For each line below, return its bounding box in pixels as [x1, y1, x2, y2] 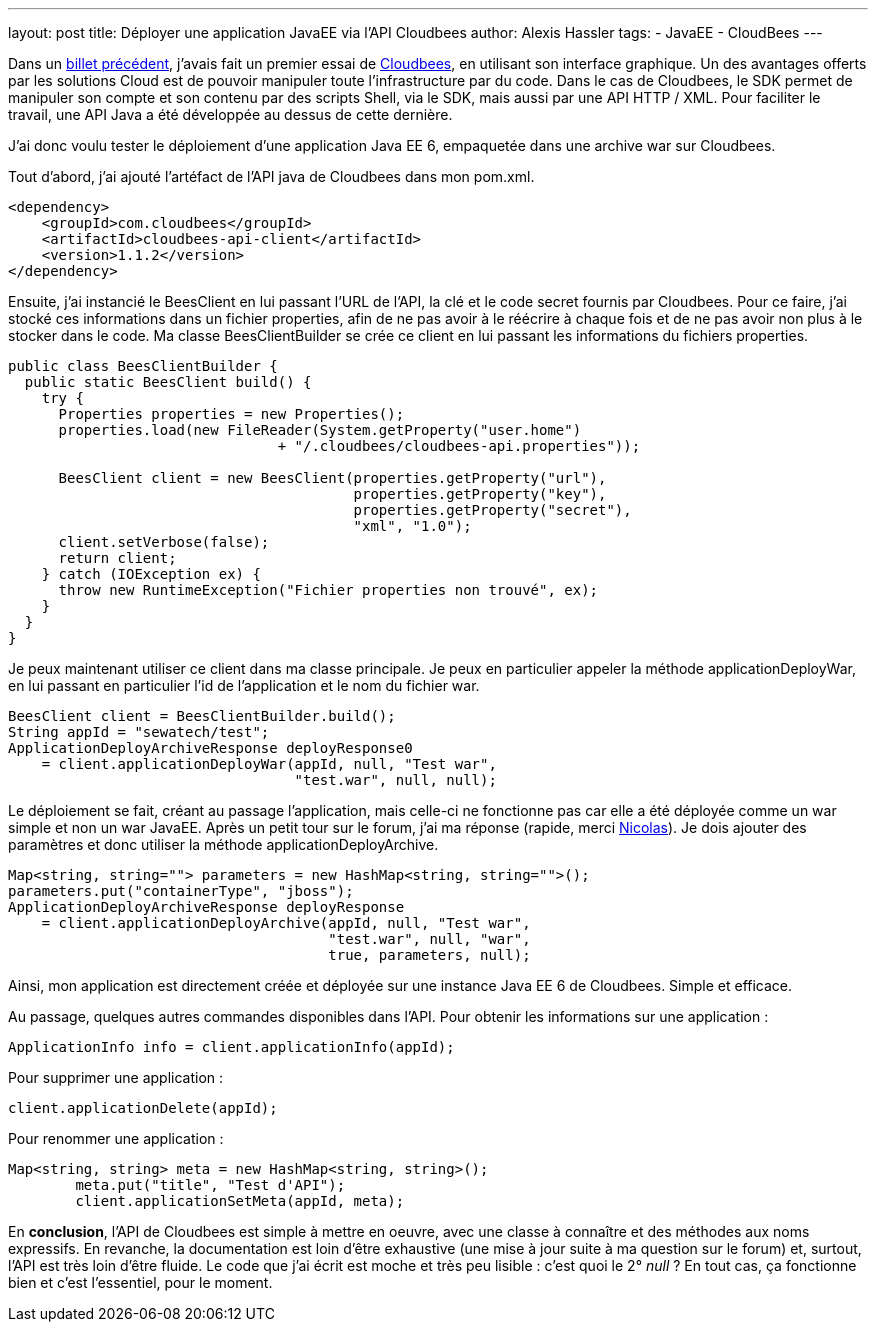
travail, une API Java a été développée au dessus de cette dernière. [8, 106, 453, 123]
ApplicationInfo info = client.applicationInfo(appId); [8, 1039, 455, 1055]
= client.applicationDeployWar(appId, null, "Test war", [41, 756, 497, 772]
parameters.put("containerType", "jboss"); [8, 883, 354, 899]
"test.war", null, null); [294, 772, 497, 788]
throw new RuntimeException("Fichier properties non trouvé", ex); [58, 582, 599, 598]
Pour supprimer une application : [8, 1069, 224, 1086]
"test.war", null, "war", [328, 931, 531, 947]
